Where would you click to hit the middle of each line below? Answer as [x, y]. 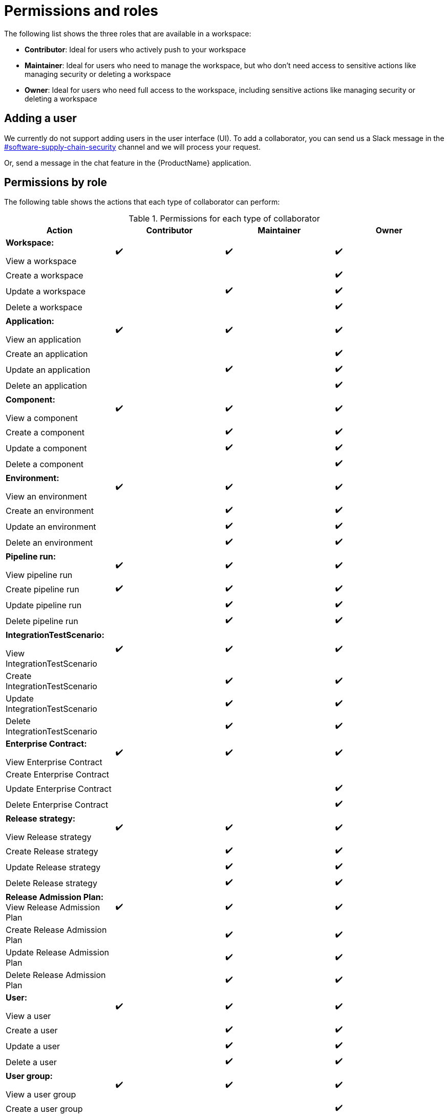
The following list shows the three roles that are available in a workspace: [128, 33]
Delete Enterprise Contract [57, 804]
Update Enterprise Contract [59, 788]
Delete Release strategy [51, 883]
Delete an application [46, 385]
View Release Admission [53, 907]
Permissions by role [56, 183]
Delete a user [31, 1062]
